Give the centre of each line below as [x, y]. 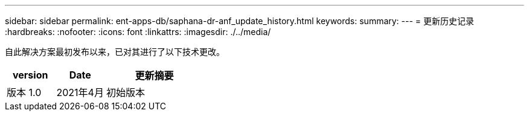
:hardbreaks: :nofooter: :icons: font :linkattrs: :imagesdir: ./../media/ [138, 32]
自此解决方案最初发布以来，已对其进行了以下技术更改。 [115, 52]
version [30, 75]
